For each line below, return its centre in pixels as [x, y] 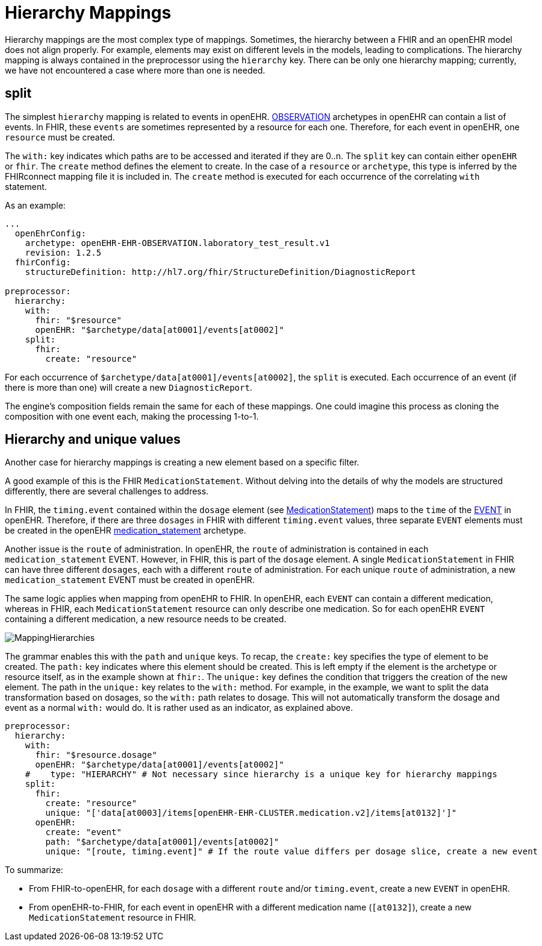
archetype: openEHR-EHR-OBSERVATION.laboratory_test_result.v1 [177, 243]
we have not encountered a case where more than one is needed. [135, 70]
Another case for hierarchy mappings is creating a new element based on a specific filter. [182, 462]
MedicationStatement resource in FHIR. [113, 918]
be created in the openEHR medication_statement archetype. [126, 531]
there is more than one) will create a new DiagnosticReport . [129, 387]
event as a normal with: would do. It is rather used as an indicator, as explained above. [179, 708]
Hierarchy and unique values [93, 440]
